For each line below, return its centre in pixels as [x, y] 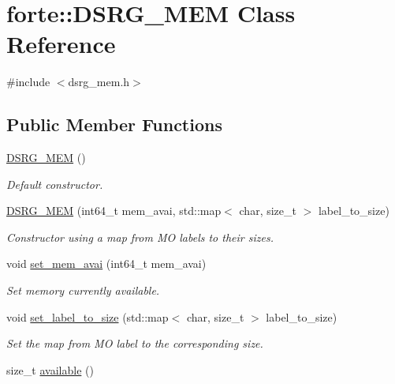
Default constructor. [55, 184]
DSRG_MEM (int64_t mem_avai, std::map [114, 211]
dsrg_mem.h [99, 82]
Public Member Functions [114, 124]
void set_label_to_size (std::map [88, 316]
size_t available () [50, 369]
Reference [61, 44]
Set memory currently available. [83, 290]
